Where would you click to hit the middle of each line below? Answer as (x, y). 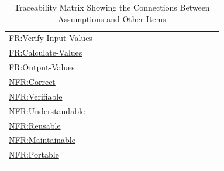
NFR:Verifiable (36, 96)
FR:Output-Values (42, 67)
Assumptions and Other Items (112, 18)
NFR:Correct (32, 81)
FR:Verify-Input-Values (51, 38)
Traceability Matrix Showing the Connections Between (112, 7)
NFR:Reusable (35, 125)
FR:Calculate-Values (46, 52)
